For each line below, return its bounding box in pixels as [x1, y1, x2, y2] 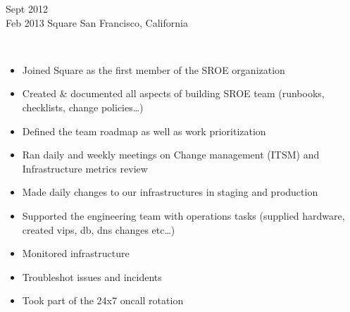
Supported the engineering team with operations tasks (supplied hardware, [22, 208, 345, 223]
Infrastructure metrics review [22, 161, 148, 175]
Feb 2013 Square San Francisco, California [6, 15, 188, 30]
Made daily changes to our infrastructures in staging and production [22, 185, 318, 199]
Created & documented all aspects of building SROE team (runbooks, [22, 86, 325, 101]
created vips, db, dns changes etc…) [22, 222, 175, 237]
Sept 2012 [6, 1, 48, 15]
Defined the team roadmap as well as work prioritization [22, 123, 266, 138]
